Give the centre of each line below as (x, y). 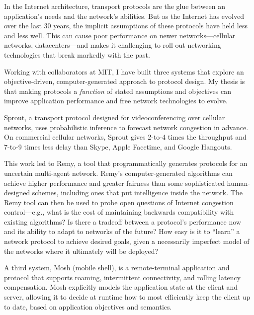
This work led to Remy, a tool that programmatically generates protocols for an (126, 163)
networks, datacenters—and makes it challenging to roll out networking (113, 45)
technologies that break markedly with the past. (77, 54)
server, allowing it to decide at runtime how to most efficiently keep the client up (127, 297)
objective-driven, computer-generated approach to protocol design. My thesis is (125, 81)
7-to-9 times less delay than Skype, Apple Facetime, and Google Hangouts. (118, 146)
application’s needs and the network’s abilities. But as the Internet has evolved (124, 16)
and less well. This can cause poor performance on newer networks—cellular (120, 35)
